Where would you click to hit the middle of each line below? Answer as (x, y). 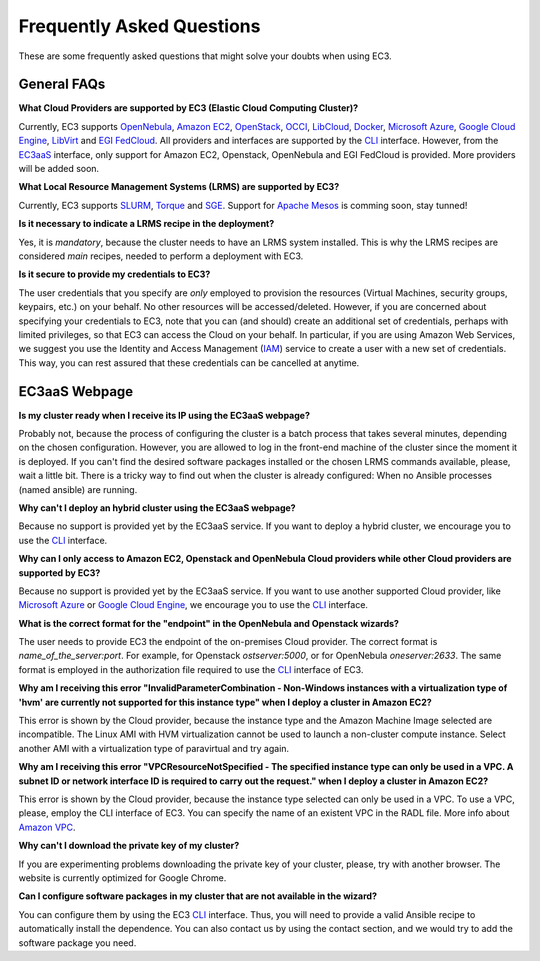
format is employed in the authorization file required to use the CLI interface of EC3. (191, 669)
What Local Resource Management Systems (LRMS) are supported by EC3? (179, 187)
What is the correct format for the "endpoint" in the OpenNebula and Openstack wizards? (209, 623)
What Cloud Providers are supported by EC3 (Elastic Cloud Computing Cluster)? (188, 108)
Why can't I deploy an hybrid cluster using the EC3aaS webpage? (157, 507)
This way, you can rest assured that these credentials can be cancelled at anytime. (189, 362)
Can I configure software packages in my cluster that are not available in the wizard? (197, 896)
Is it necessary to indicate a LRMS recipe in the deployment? (146, 224)
